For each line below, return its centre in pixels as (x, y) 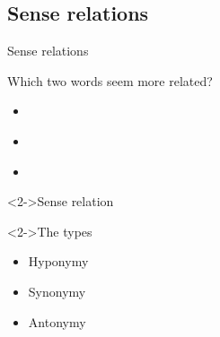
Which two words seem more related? (110, 80)
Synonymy (57, 291)
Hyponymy (58, 261)
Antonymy (57, 321)
